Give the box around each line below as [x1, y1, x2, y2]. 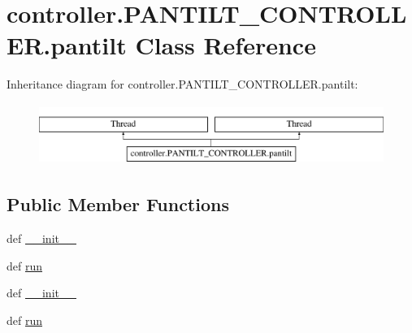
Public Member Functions [7, 192, 229, 217]
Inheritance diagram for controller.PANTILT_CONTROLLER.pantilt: [7, 76, 358, 93]
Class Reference [135, 28, 316, 62]
